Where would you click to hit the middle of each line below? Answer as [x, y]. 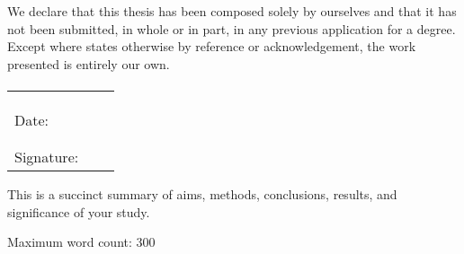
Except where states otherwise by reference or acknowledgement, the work [212, 46]
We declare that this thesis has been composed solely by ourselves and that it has [232, 11]
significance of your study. [79, 211]
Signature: [47, 156]
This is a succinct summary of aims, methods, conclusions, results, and [202, 193]
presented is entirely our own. [89, 63]
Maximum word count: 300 [81, 242]
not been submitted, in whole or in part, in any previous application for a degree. [232, 28]
